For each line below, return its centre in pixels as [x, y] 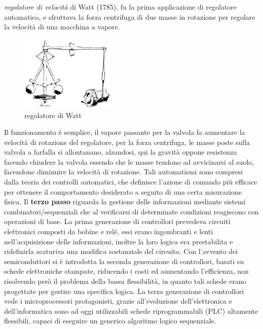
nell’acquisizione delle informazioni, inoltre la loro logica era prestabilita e [119, 241]
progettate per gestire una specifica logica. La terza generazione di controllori [124, 291]
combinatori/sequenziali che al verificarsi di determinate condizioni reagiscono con [131, 211]
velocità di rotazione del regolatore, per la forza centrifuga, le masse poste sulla [127, 142]
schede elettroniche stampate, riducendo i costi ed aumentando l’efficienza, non [126, 271]
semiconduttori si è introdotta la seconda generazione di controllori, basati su [124, 261]
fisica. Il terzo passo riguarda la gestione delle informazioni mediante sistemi [125, 202]
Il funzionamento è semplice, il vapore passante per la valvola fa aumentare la [125, 132]
